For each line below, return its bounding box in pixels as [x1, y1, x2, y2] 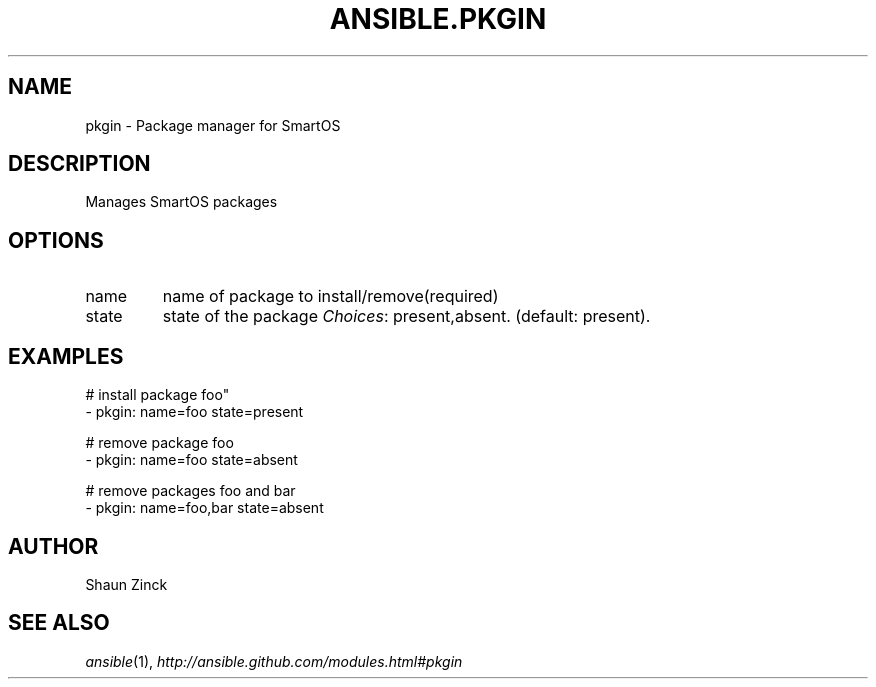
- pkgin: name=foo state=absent [85, 451, 298, 469]
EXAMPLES [8, 343, 124, 369]
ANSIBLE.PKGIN [329, 2, 547, 36]
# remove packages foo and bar [85, 482, 296, 500]
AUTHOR [8, 533, 99, 559]
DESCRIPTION [8, 151, 151, 177]
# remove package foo [85, 434, 234, 452]
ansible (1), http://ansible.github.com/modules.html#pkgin [85, 652, 463, 670]
